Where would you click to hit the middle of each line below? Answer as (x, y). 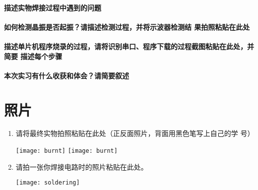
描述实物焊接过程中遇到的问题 (53, 7)
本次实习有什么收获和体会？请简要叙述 (66, 75)
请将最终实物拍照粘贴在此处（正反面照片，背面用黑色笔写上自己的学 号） (135, 133)
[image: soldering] (48, 183)
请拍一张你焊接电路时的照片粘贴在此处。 (82, 166)
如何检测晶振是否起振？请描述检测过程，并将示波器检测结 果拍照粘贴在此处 (127, 27)
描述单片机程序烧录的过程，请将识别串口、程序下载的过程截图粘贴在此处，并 (129, 46)
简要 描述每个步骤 (33, 56)
